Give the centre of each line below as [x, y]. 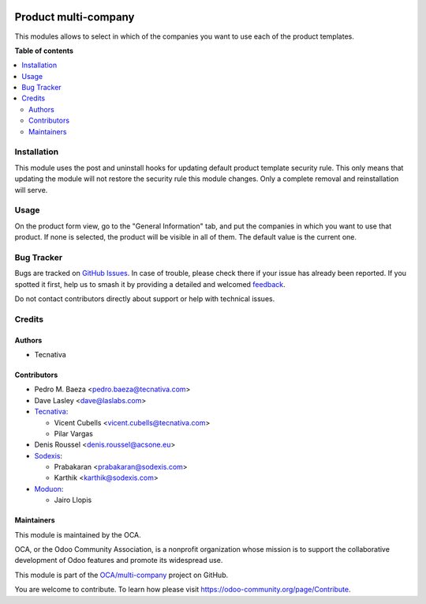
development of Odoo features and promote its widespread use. [119, 561]
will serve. [31, 190]
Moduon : [49, 489]
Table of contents [44, 51]
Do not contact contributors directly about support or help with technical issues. [145, 299]
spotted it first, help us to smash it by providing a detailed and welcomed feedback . [150, 284]
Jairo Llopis [73, 500]
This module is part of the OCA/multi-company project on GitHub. [121, 575]
